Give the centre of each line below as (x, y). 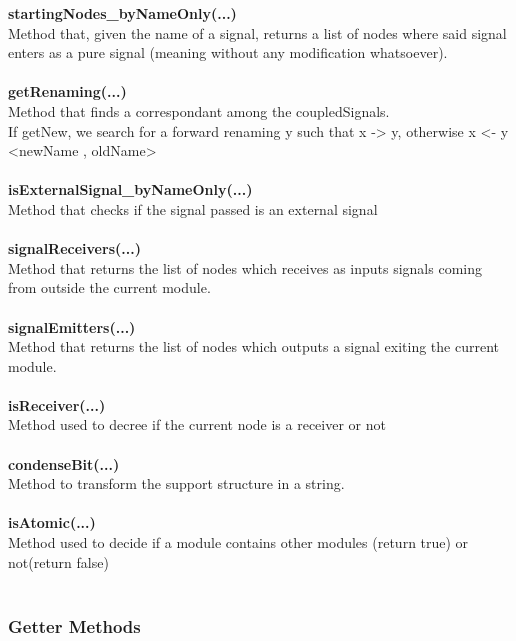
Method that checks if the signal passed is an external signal (193, 208)
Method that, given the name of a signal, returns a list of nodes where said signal (257, 32)
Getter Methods (74, 625)
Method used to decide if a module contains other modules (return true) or (238, 542)
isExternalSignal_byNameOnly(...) (130, 189)
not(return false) (58, 561)
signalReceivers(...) (74, 248)
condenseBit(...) (64, 463)
